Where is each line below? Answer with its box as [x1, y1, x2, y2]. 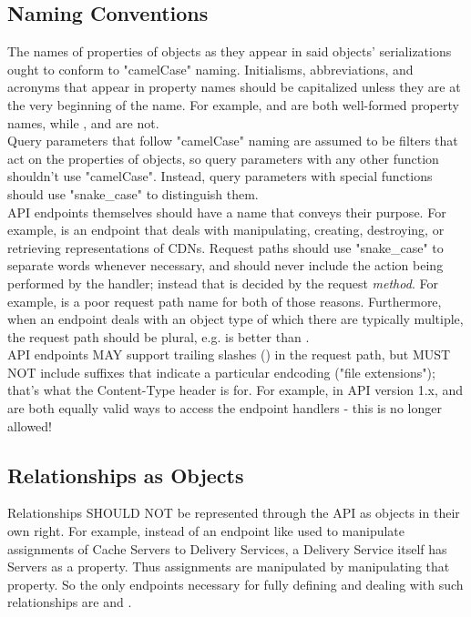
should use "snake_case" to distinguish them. [7, 184, 259, 203]
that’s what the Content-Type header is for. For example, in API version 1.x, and [7, 380, 464, 400]
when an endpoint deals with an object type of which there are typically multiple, [7, 309, 464, 329]
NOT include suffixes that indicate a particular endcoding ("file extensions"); [7, 362, 435, 381]
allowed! [7, 416, 52, 435]
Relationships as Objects [7, 460, 244, 489]
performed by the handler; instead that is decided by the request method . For [7, 273, 438, 292]
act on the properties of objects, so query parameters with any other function [7, 148, 439, 167]
